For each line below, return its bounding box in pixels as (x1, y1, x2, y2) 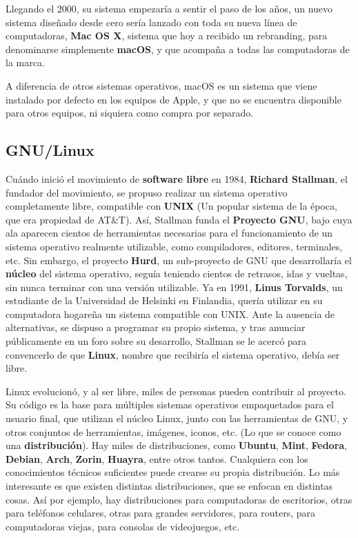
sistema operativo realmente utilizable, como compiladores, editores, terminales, (6, 239, 343, 253)
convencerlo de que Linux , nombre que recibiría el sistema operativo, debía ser (6, 347, 340, 361)
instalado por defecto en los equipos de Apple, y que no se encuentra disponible (6, 92, 341, 106)
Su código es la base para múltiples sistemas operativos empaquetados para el (6, 397, 334, 412)
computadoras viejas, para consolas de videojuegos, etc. (6, 519, 240, 533)
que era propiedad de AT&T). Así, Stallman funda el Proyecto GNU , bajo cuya (6, 212, 352, 226)
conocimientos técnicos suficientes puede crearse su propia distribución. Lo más (6, 465, 340, 479)
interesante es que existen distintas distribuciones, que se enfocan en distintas (6, 479, 333, 493)
